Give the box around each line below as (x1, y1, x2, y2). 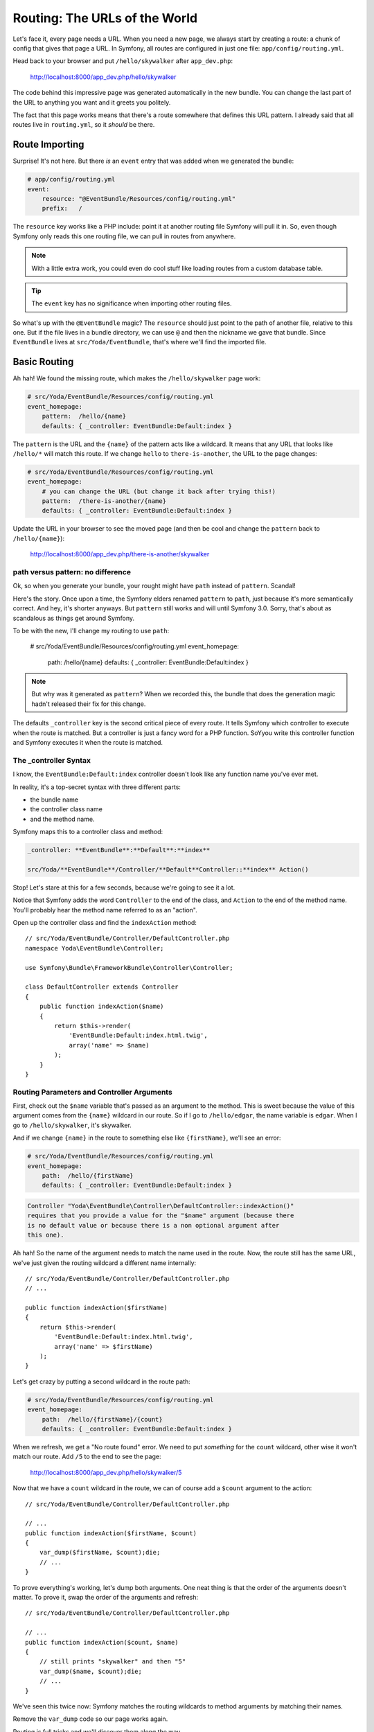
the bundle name (30, 795, 79, 804)
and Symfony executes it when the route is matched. (12, 739, 163, 747)
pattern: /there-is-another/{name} (42, 497, 166, 505)
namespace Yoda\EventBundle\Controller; (25, 944, 164, 952)
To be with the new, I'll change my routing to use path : (12, 626, 170, 635)
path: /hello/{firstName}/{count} (42, 1415, 163, 1423)
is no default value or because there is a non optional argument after (27, 1221, 280, 1229)
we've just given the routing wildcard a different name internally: (12, 1258, 197, 1267)
